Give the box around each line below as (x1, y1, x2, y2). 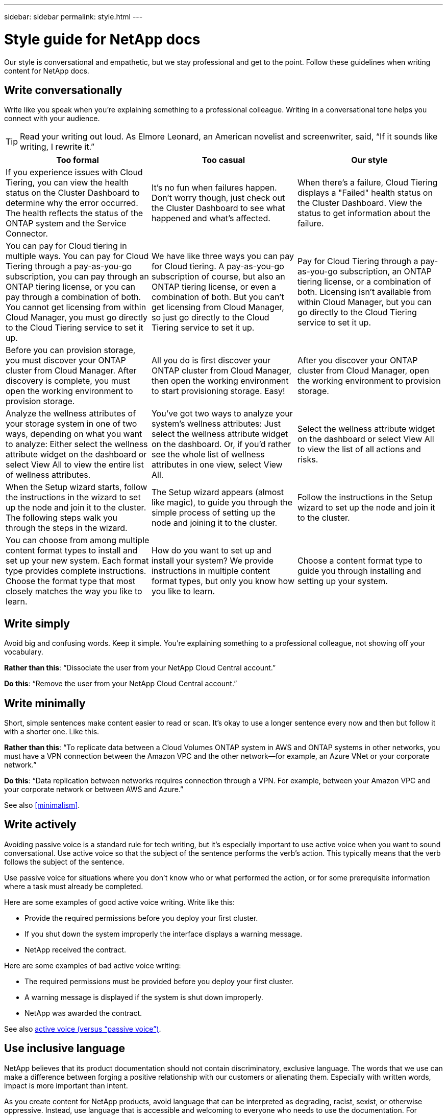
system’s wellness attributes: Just (151, 418, 281, 429)
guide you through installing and (297, 566, 421, 576)
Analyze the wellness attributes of (6, 408, 136, 419)
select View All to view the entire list (6, 459, 144, 470)
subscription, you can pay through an (6, 271, 149, 282)
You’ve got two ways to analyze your (151, 408, 293, 419)
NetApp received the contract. (24, 945, 126, 954)
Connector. (6, 228, 48, 239)
